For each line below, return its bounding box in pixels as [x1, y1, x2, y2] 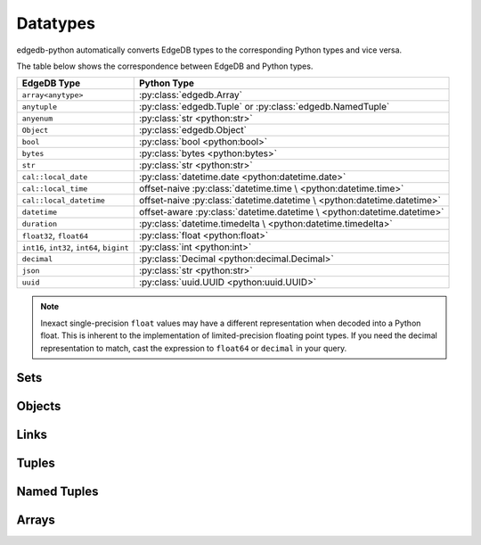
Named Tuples [16, 484, 99, 500]
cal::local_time [21, 184, 88, 194]
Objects [16, 399, 61, 414]
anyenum [21, 113, 53, 123]
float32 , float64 [21, 229, 89, 242]
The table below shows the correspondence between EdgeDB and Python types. [16, 61, 314, 71]
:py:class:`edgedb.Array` [138, 89, 242, 102]
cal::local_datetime [21, 195, 106, 205]
